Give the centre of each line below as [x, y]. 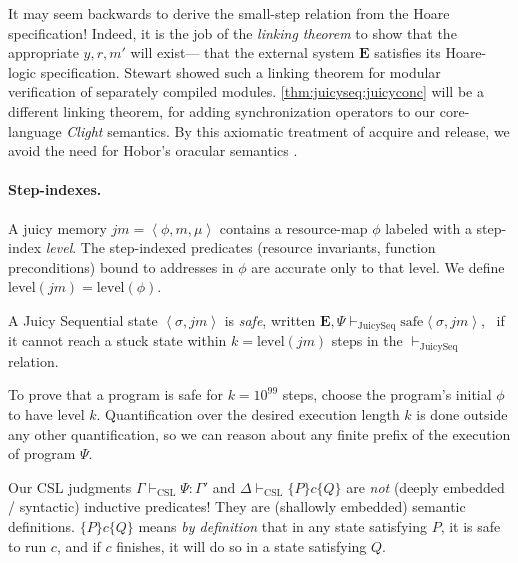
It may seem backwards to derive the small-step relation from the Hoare [229, 13]
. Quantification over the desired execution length [248, 414]
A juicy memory [57, 227]
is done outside [462, 414]
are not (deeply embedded [425, 486]
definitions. [41, 525]
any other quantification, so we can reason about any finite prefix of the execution [259, 433]
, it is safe [470, 525]
